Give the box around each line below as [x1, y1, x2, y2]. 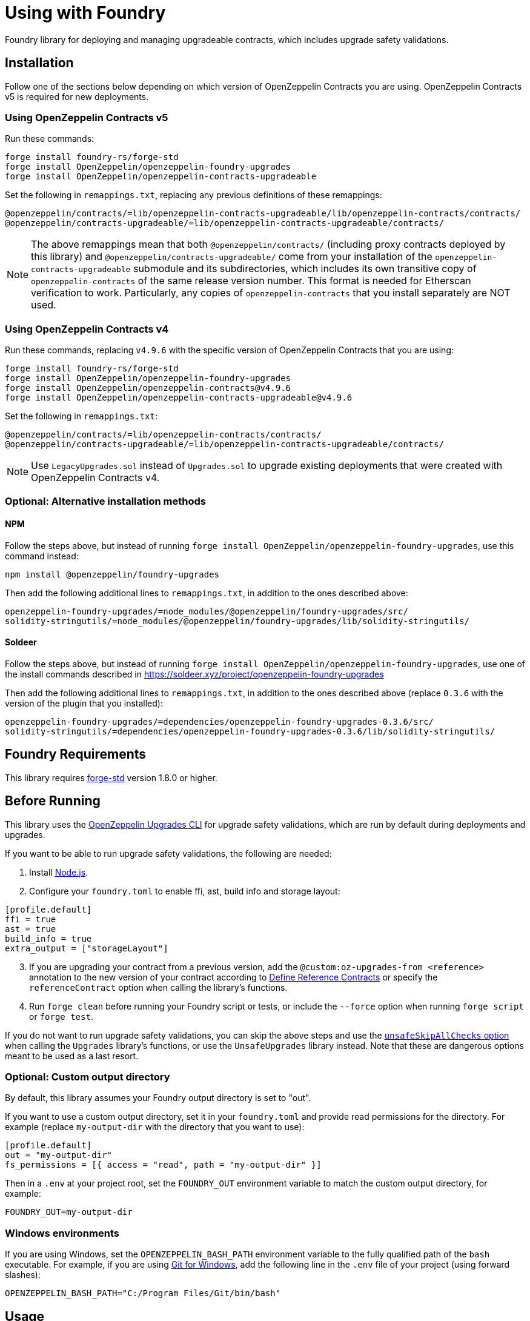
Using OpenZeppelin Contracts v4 [5, 322, 169, 335]
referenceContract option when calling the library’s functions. [29, 982, 288, 993]
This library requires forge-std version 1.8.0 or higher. [5, 772, 217, 783]
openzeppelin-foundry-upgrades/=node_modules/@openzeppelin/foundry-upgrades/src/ [5, 606, 408, 616]
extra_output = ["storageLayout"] [5, 943, 168, 953]
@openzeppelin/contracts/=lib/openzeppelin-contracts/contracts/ [5, 430, 322, 440]
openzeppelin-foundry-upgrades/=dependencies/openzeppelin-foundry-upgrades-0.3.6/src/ [5, 716, 434, 727]
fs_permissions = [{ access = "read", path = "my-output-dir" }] [5, 1160, 322, 1170]
